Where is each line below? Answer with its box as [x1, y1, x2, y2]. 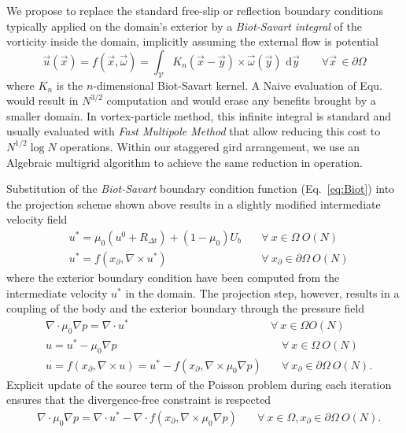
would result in [6, 92, 79, 109]
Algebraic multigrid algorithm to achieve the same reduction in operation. [6, 154, 363, 170]
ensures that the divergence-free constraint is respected [6, 391, 271, 408]
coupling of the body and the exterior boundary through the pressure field [6, 300, 365, 316]
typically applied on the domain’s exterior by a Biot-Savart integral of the [6, 17, 362, 34]
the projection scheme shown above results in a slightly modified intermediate [6, 195, 381, 212]
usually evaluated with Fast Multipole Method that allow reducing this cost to [6, 123, 381, 139]
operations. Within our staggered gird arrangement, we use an [60, 138, 360, 154]
